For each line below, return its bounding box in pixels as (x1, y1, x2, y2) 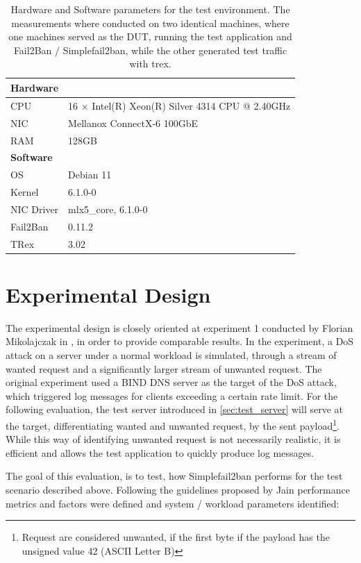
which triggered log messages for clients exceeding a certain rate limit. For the (6, 388, 338, 403)
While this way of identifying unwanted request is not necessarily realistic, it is (6, 432, 341, 446)
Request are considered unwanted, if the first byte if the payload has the (22, 530, 330, 544)
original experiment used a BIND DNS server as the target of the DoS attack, (6, 375, 337, 389)
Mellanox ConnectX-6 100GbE (68, 115, 199, 130)
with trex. (129, 56, 171, 71)
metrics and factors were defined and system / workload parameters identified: (6, 496, 339, 510)
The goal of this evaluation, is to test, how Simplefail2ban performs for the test (6, 469, 343, 483)
